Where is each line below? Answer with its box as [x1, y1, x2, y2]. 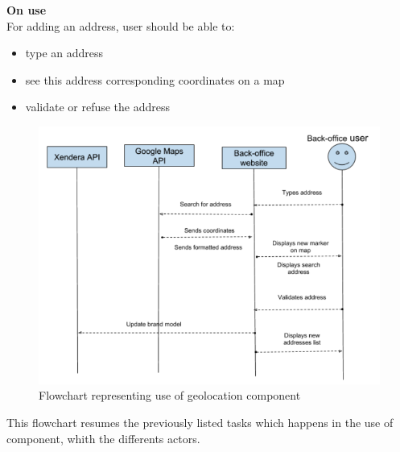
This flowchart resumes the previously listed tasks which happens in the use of [6, 414, 394, 431]
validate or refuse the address [25, 98, 171, 115]
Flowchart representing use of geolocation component [39, 387, 301, 404]
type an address [25, 44, 104, 61]
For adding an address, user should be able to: [6, 17, 235, 34]
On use [6, 2, 47, 18]
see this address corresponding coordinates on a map [25, 71, 285, 88]
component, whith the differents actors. [6, 429, 200, 446]
